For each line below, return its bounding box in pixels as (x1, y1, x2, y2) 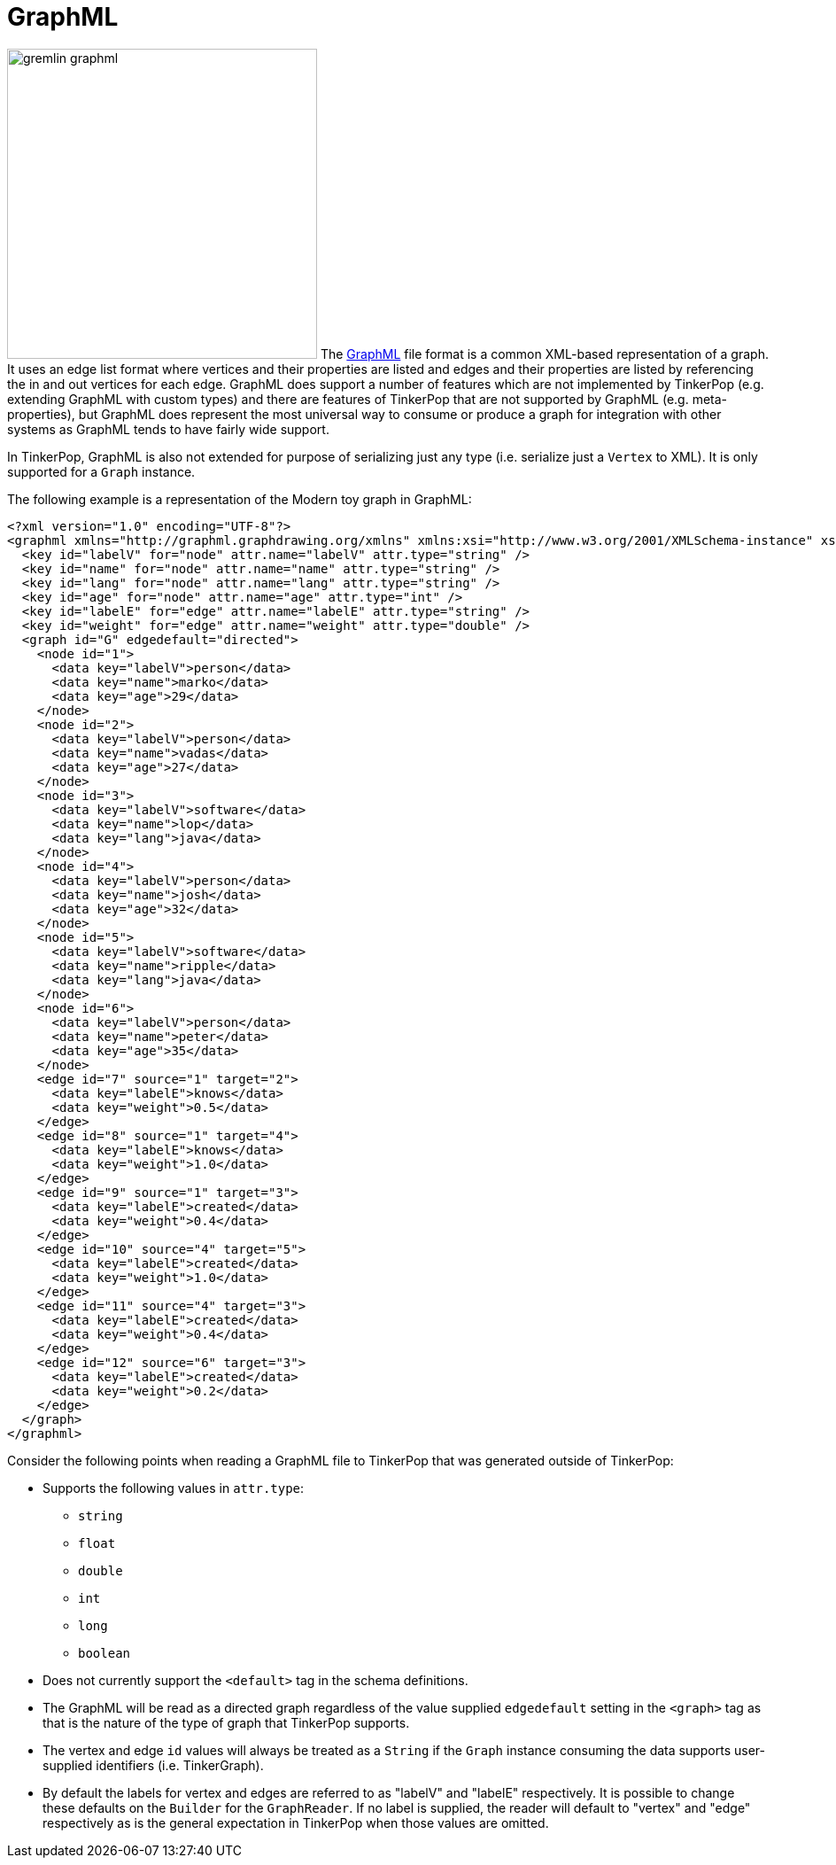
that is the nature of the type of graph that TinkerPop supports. (43, 1714, 410, 1730)
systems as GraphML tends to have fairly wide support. (7, 421, 329, 437)
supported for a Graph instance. (7, 463, 196, 479)
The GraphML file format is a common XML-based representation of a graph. (320, 346, 769, 361)
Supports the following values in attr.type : (43, 1480, 305, 1496)
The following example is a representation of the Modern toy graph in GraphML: (7, 491, 472, 507)
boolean (78, 1645, 131, 1660)
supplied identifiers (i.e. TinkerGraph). (43, 1757, 264, 1773)
